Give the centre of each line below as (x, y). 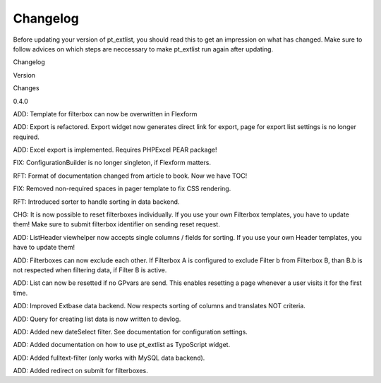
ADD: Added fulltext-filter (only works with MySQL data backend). (109, 358)
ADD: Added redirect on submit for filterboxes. (80, 371)
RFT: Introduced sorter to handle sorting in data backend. (96, 202)
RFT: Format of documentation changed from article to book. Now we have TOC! (130, 176)
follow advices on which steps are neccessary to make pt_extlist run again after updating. (143, 49)
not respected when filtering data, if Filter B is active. (90, 270)
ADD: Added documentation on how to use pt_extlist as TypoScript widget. (122, 345)
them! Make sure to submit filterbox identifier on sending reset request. (116, 224)
